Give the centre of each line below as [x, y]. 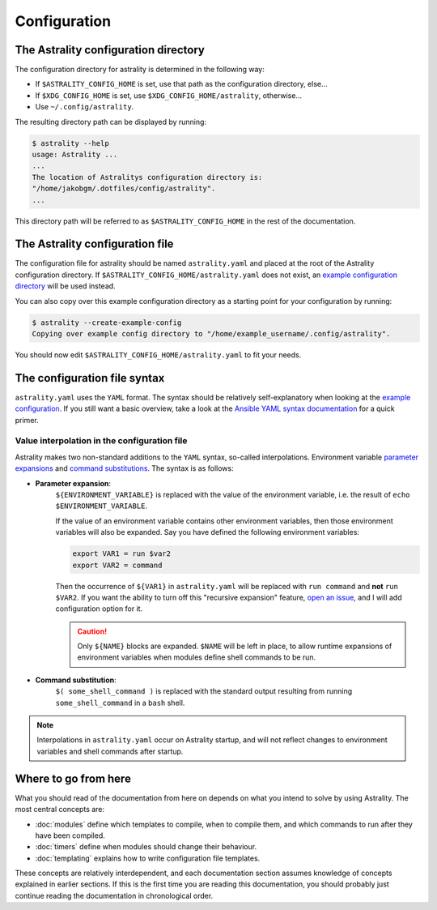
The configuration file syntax [90, 378]
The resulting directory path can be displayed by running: [110, 122]
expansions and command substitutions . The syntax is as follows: [124, 468]
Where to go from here [73, 778]
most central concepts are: [60, 810]
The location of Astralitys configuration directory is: [147, 177]
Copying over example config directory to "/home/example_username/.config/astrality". [211, 333]
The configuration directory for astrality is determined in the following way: [140, 70]
